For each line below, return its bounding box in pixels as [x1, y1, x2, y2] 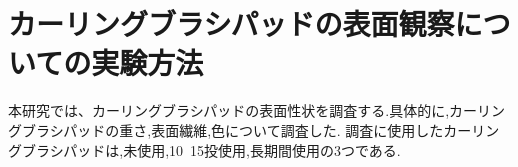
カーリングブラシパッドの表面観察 [8, 3, 455, 44]
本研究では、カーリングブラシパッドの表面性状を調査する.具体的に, [8, 100, 450, 121]
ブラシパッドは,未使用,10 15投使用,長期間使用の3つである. [21, 139, 401, 160]
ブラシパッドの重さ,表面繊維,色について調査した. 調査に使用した [21, 119, 444, 140]
